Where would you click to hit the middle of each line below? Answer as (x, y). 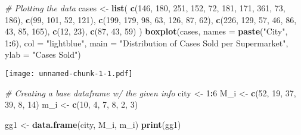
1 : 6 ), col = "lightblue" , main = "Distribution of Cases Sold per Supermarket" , (147, 43)
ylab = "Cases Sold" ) (43, 54)
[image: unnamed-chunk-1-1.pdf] (69, 73)
